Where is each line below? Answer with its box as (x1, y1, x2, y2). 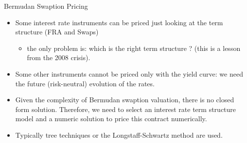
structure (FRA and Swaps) (15, 27, 99, 37)
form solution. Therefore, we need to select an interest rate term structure (15, 104, 236, 114)
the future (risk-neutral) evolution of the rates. (15, 78, 155, 88)
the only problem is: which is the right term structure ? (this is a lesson (27, 43, 241, 53)
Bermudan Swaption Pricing (4, 1, 88, 11)
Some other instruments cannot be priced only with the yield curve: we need (15, 68, 243, 79)
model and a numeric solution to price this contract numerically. (15, 113, 207, 124)
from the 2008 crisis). (27, 52, 90, 63)
